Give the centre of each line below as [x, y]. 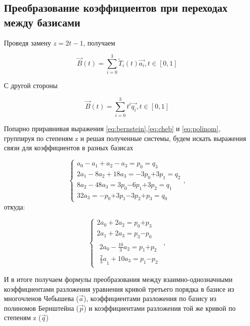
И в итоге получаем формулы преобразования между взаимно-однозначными [118, 279]
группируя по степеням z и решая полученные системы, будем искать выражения [125, 138]
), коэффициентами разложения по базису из [150, 298]
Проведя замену [28, 42]
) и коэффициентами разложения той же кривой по [160, 308]
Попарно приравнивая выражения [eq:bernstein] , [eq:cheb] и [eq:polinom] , [112, 128]
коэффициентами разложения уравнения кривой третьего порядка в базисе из [119, 289]
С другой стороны [31, 85]
